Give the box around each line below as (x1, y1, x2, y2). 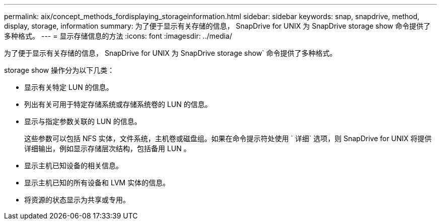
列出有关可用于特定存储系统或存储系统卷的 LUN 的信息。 (24, 100, 212, 108)
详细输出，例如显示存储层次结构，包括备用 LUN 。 (24, 144, 191, 153)
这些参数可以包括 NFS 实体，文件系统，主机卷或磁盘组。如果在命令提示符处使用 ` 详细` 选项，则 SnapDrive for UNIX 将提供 (24, 134, 432, 143)
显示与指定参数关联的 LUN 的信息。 (24, 117, 141, 126)
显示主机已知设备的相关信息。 (24, 161, 123, 170)
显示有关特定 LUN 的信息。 (24, 83, 113, 91)
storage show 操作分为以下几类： (4, 66, 115, 74)
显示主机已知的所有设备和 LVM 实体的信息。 (24, 178, 170, 187)
